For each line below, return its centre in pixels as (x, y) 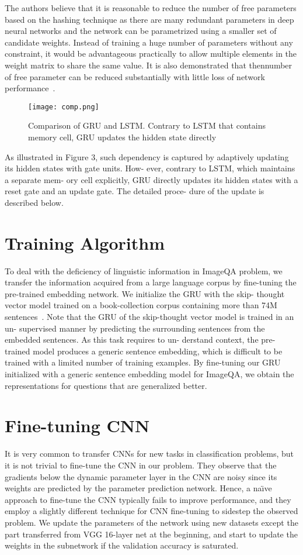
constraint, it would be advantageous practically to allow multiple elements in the (151, 54)
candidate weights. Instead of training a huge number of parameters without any (149, 42)
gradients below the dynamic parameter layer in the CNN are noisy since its (141, 476)
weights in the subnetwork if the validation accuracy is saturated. (122, 545)
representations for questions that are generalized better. (106, 385)
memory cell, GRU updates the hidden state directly (122, 137)
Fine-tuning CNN (77, 425)
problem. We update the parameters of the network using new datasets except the (151, 522)
